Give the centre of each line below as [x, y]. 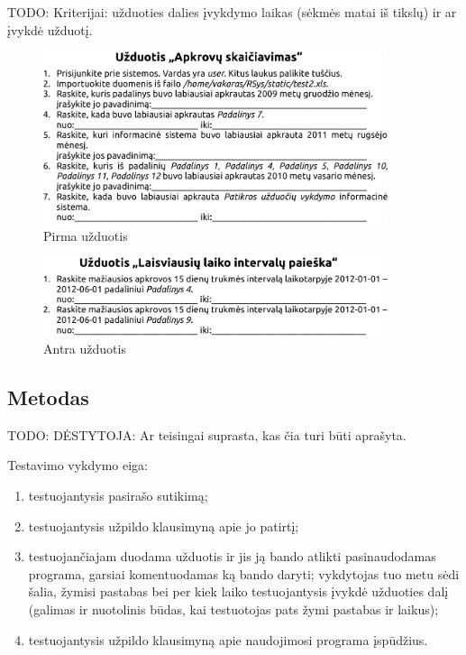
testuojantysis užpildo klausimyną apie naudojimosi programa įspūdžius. [228, 639]
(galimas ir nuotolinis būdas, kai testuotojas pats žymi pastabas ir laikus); [233, 609]
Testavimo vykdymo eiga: [78, 465]
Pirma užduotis [86, 235]
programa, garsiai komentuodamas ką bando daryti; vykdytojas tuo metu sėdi [244, 573]
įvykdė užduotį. [50, 29]
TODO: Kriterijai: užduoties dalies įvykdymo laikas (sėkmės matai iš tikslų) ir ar [232, 12]
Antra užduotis [85, 348]
